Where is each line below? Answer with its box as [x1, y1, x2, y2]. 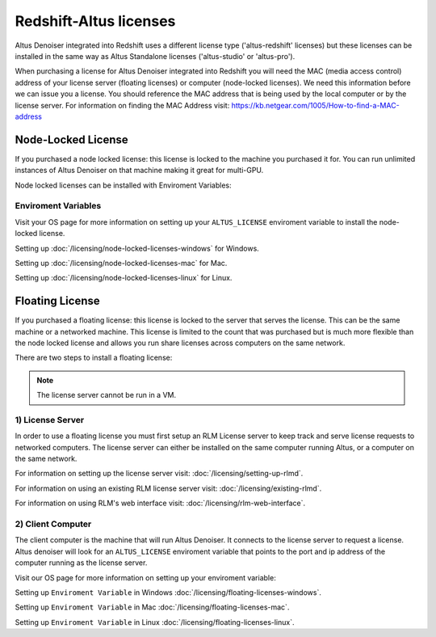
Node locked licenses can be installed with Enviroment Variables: [15, 180, 232, 190]
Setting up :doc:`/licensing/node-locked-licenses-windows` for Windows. [15, 243, 260, 253]
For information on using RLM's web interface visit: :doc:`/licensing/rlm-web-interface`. [15, 498, 306, 508]
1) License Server [15, 414, 85, 425]
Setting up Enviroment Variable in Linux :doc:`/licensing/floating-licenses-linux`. [15, 617, 295, 626]
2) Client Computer [15, 518, 92, 529]
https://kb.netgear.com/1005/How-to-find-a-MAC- [231, 100, 400, 110]
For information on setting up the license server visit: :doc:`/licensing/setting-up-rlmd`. [15, 469, 304, 479]
